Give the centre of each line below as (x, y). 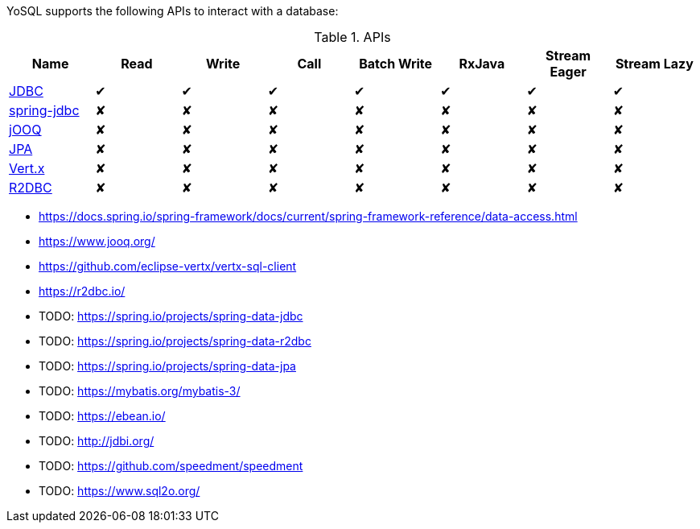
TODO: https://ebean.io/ (102, 416)
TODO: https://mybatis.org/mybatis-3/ (140, 391)
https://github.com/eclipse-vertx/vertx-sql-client (168, 266)
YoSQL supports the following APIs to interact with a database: (173, 11)
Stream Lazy (654, 64)
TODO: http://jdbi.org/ (97, 441)
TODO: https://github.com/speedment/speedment (171, 466)
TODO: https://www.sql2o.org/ (119, 491)
